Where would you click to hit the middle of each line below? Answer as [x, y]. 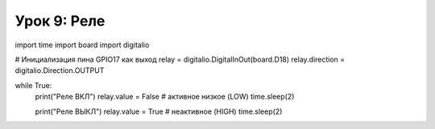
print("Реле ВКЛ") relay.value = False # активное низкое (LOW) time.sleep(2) [165, 97]
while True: [33, 85]
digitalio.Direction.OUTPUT [60, 71]
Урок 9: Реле [60, 21]
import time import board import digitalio [82, 45]
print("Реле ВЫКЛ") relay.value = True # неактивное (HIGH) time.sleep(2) [159, 111]
